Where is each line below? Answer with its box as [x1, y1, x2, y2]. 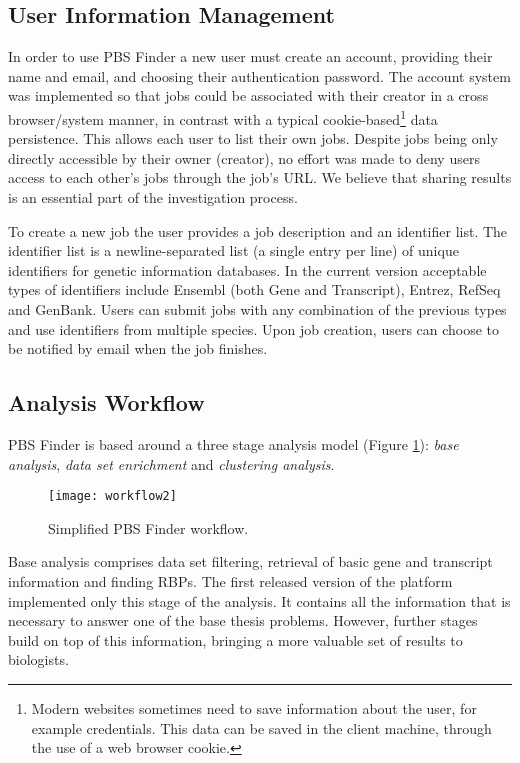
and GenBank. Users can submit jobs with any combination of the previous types [8, 298, 507, 319]
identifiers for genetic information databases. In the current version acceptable [8, 259, 487, 280]
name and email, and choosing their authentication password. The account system [8, 65, 511, 86]
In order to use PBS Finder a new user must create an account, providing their [8, 46, 493, 67]
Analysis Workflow [8, 387, 205, 418]
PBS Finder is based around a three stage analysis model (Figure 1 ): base [8, 433, 459, 454]
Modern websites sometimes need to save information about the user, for [31, 697, 477, 718]
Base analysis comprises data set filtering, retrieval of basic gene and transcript [8, 551, 493, 572]
